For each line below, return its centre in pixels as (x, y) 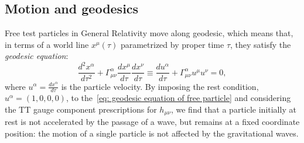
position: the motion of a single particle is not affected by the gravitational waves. (152, 133)
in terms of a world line (47, 44)
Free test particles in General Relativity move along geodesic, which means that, (149, 33)
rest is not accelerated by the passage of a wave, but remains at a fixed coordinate (152, 122)
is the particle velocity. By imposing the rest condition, (160, 86)
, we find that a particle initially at (233, 109)
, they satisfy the (261, 44)
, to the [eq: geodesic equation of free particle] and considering (178, 98)
